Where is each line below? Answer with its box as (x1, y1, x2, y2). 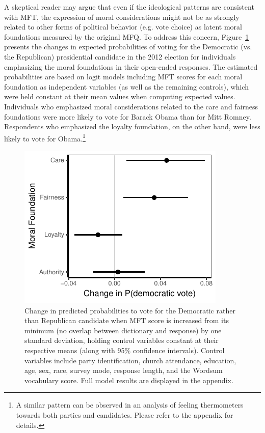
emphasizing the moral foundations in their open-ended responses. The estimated (4, 61, 258, 72)
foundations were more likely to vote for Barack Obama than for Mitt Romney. (4, 111, 251, 122)
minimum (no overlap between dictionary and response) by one (24, 325, 222, 335)
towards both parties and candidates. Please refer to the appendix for (16, 409, 233, 420)
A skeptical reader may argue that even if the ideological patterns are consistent (4, 2, 254, 12)
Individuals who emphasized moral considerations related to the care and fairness (4, 101, 258, 111)
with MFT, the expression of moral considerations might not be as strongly (4, 11, 240, 22)
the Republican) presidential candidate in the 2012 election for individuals (4, 51, 236, 62)
